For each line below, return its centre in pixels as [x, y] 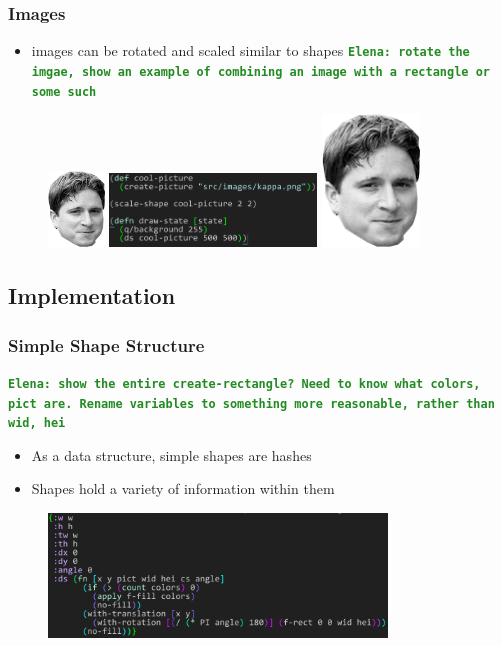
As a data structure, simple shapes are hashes [171, 454]
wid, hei [37, 423]
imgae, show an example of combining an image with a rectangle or [260, 71]
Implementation [92, 295]
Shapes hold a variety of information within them [183, 488]
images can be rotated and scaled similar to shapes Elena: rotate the [250, 50]
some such [64, 91]
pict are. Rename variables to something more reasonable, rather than [251, 403]
